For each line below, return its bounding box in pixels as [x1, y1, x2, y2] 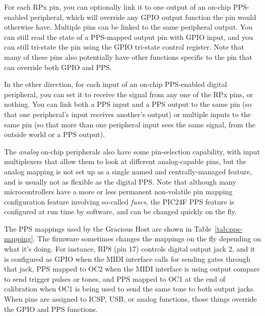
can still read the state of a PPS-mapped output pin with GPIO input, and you [4, 31, 253, 42]
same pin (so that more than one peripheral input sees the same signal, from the [4, 119, 255, 129]
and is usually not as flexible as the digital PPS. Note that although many [4, 176, 236, 187]
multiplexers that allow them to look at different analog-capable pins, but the [4, 156, 247, 167]
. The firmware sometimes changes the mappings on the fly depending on [33, 233, 261, 244]
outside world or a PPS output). [4, 129, 105, 140]
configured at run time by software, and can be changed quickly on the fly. [4, 206, 237, 217]
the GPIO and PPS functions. [4, 303, 98, 314]
